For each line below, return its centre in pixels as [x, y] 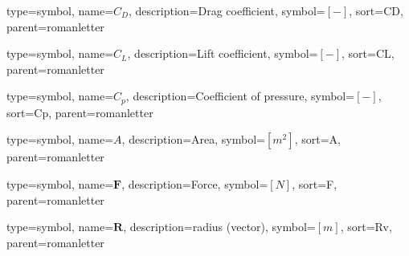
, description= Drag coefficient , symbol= [227, 10]
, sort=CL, [368, 53]
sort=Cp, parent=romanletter [80, 112]
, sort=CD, [376, 10]
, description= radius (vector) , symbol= [219, 227]
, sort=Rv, [366, 227]
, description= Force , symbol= [195, 184]
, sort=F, [315, 184]
